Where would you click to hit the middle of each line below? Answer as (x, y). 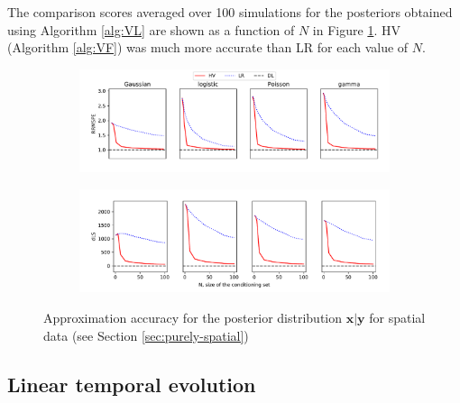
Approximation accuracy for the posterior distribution (193, 318)
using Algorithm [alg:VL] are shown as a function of (151, 29)
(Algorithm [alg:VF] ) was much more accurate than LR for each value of (208, 47)
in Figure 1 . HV (356, 29)
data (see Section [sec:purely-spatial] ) (146, 335)
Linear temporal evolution (132, 384)
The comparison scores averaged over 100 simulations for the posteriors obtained (230, 12)
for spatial (397, 318)
